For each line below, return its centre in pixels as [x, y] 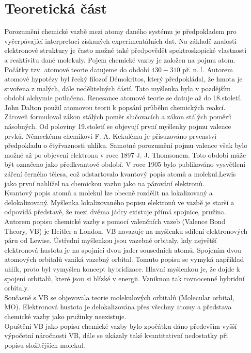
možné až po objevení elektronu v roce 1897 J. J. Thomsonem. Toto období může [125, 154]
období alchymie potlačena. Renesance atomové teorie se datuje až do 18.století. [123, 98]
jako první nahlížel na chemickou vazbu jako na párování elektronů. [104, 183]
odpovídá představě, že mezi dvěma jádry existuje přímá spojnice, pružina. [115, 212]
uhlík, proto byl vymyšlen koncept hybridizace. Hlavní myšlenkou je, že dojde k [122, 268]
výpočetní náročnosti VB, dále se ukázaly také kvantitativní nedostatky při [116, 335]
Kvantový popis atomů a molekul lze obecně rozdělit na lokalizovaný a [109, 193]
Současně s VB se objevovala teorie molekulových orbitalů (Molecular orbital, [119, 297]
